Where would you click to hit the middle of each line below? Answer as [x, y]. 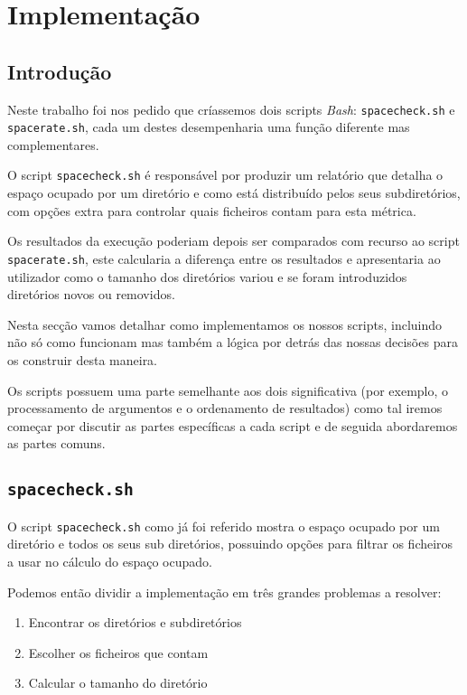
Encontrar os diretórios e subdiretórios [135, 622]
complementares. [53, 144]
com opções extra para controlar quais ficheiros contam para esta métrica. [212, 210]
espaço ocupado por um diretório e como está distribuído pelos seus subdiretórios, [234, 193]
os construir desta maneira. [83, 359]
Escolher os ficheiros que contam [118, 652]
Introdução [60, 71]
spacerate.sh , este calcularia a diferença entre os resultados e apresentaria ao [224, 258]
